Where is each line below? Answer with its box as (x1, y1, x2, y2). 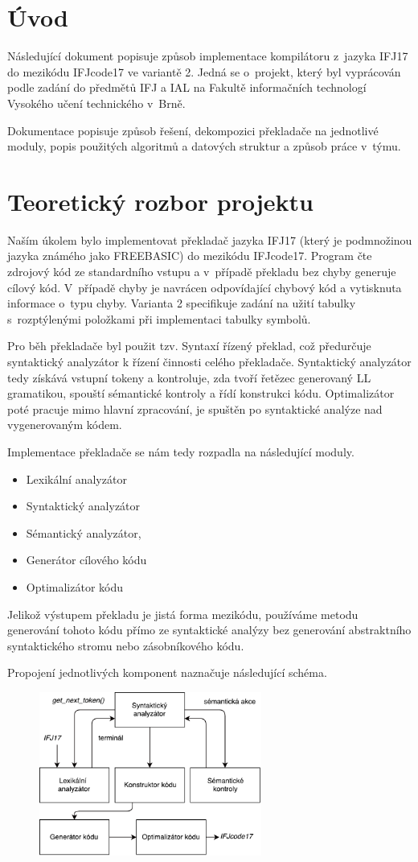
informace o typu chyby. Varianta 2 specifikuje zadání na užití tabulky (7, 295, 356, 311)
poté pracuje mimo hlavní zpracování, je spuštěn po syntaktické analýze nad (7, 400, 383, 417)
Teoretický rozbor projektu (7, 184, 313, 217)
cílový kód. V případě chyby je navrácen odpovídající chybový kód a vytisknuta (7, 278, 402, 295)
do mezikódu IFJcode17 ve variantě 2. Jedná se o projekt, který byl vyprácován (7, 63, 401, 80)
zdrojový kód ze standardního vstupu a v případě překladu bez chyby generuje (7, 263, 396, 279)
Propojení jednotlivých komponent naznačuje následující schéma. (7, 664, 327, 681)
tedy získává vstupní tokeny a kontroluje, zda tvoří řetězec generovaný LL (7, 369, 371, 386)
